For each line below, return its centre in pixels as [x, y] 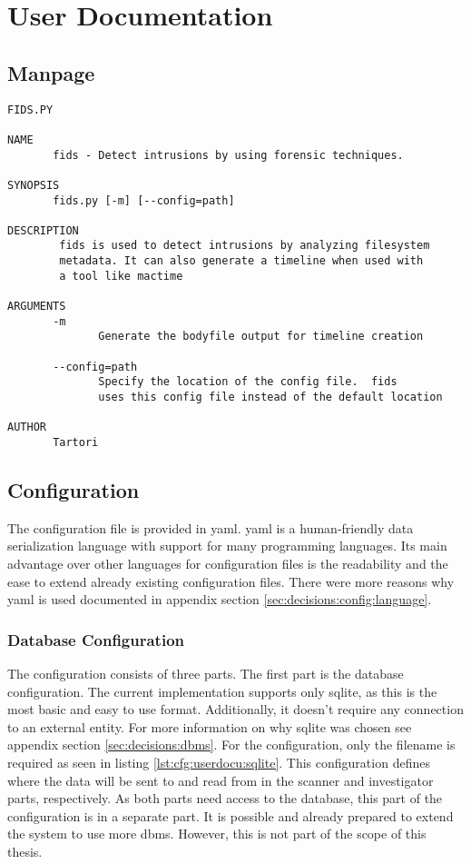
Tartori [76, 443]
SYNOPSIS [34, 185]
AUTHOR [27, 427]
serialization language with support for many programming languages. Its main [227, 546]
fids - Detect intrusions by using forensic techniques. [228, 155]
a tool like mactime [121, 276]
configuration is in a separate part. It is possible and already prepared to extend [231, 815]
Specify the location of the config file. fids [248, 382]
